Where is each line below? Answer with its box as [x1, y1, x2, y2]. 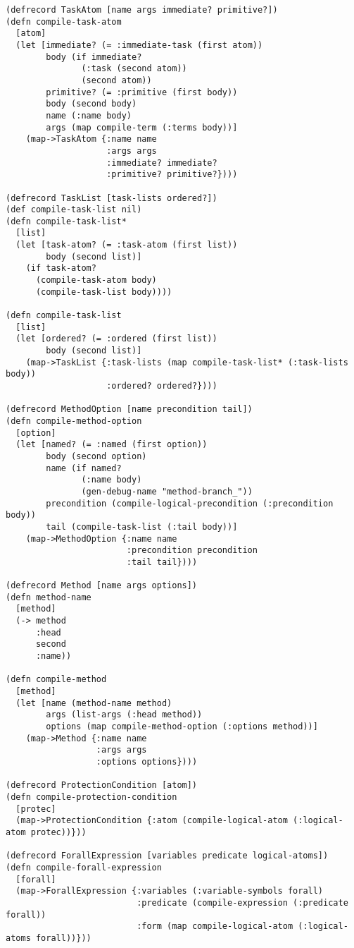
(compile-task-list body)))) [35, 286, 172, 297]
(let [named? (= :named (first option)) [15, 439, 208, 450]
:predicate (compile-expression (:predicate [137, 897, 348, 908]
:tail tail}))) [126, 557, 198, 567]
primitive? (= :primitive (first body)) [46, 87, 238, 97]
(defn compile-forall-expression [6, 862, 162, 873]
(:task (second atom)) [81, 63, 187, 74]
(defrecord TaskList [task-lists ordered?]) [6, 193, 217, 203]
